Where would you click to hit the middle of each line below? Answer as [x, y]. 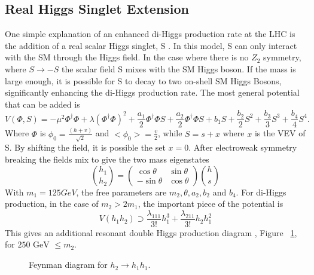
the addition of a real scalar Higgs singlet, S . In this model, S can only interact [151, 45]
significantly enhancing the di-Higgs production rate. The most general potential [152, 92]
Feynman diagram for [68, 265]
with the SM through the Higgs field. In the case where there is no [127, 57]
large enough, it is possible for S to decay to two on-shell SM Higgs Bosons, [143, 80]
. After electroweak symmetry [243, 147]
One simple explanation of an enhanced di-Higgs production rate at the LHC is [150, 34]
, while [170, 133]
